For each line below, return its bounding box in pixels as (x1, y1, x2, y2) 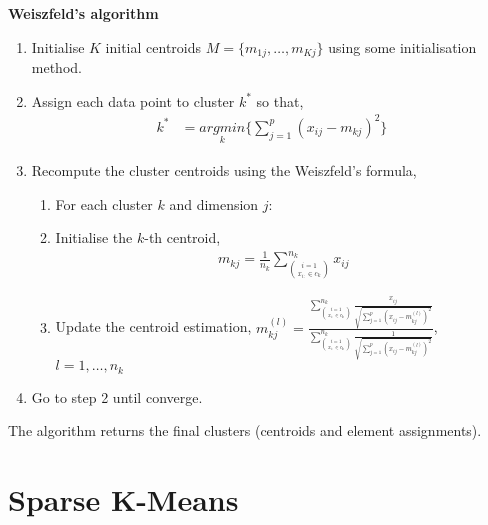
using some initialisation (328, 36, 477, 57)
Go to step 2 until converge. (31, 386, 203, 407)
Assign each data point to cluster (31, 90, 235, 111)
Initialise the (55, 227, 133, 248)
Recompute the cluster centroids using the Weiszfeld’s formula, (31, 159, 417, 180)
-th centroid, (144, 227, 221, 248)
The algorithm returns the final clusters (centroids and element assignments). (8, 420, 482, 441)
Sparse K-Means (8, 478, 239, 519)
